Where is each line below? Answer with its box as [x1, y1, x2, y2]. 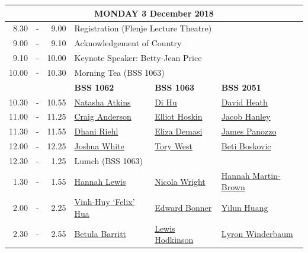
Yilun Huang [221, 201, 268, 214]
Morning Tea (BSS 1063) [74, 66, 165, 78]
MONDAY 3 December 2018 [94, 7, 214, 19]
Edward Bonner [155, 201, 212, 214]
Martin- [252, 169, 281, 181]
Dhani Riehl [74, 125, 118, 137]
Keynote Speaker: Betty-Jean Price [74, 52, 202, 64]
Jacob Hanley [221, 110, 271, 123]
